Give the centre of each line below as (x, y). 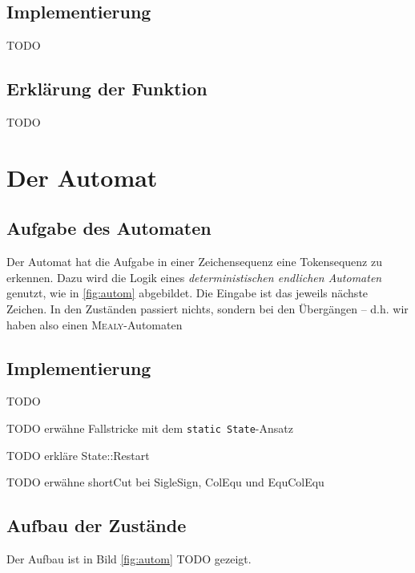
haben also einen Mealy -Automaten (95, 324)
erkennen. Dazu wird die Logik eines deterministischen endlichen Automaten (194, 277)
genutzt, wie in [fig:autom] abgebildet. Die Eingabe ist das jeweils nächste (187, 293)
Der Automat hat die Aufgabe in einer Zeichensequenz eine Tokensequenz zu (194, 262)
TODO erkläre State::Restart (78, 455)
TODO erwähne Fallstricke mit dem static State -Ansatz (150, 428)
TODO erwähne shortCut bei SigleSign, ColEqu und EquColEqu (165, 482)
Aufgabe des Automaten (109, 228)
